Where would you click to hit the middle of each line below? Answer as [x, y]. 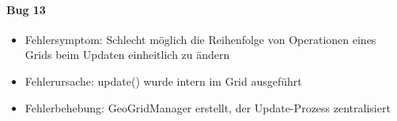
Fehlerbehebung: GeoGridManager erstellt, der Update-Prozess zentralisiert [208, 107]
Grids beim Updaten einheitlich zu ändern [127, 55]
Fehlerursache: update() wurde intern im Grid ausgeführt [163, 81]
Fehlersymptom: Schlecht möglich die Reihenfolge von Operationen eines [200, 39]
